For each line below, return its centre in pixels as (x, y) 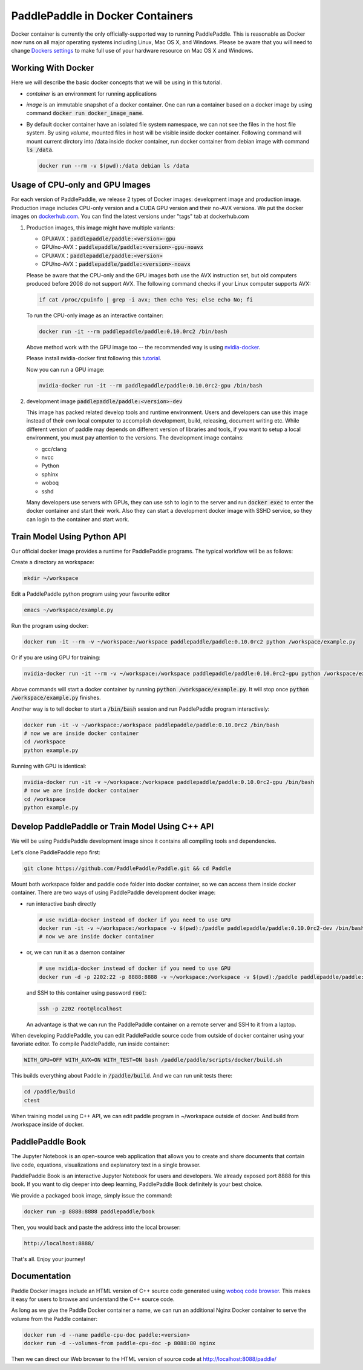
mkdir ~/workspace (51, 578)
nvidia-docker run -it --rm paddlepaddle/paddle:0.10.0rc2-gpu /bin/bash (151, 385)
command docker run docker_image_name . (85, 113)
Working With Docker (53, 68)
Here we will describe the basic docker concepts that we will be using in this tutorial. (116, 82)
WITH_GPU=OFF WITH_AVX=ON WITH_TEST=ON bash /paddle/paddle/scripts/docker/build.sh (153, 1060)
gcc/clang (54, 449)
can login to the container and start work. (78, 519)
